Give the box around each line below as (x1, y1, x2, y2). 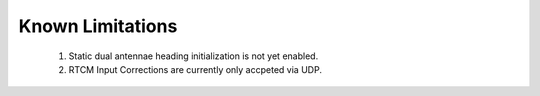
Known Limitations (18, 15, 178, 37)
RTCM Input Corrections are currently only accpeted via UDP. (68, 63, 322, 75)
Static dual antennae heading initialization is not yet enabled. (68, 50, 319, 62)
